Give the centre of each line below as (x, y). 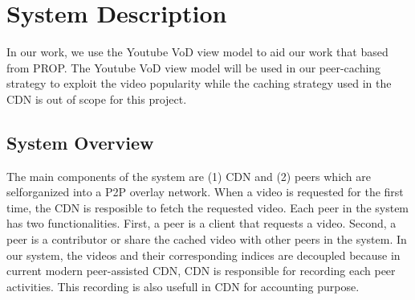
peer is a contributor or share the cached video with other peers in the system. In (207, 239)
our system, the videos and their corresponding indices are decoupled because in (203, 255)
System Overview (80, 142)
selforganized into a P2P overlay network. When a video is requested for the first (205, 192)
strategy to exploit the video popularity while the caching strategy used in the (199, 83)
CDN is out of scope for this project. (97, 99)
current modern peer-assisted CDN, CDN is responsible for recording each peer (201, 271)
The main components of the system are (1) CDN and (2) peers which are (189, 176)
